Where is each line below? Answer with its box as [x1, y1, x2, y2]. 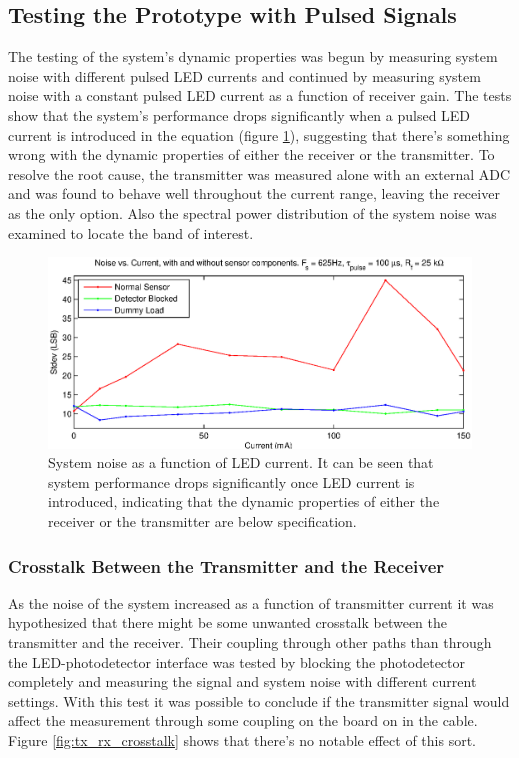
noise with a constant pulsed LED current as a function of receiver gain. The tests [8, 85, 512, 106]
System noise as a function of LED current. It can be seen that [48, 452, 434, 473]
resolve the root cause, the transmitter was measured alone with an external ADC [8, 163, 511, 184]
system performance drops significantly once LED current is [48, 471, 415, 492]
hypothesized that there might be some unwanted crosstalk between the [8, 612, 448, 633]
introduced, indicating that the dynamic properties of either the [48, 491, 440, 512]
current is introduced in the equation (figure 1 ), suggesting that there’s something [8, 124, 510, 145]
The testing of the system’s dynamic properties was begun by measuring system [8, 46, 498, 67]
